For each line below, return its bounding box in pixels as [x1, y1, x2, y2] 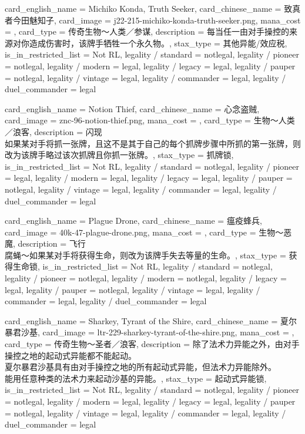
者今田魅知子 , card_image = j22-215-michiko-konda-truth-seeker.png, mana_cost [5, 14, 301, 26]
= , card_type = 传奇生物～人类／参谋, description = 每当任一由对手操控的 [5, 25, 289, 38]
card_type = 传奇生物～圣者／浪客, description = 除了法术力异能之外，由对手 [5, 338, 300, 350]
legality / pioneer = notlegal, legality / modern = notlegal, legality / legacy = [5, 272, 287, 284]
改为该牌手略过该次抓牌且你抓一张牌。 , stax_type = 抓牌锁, [5, 149, 234, 161]
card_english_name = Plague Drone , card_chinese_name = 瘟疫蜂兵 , [5, 214, 262, 227]
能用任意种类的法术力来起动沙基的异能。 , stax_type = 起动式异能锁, [5, 372, 267, 384]
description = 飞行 [18, 237, 86, 250]
